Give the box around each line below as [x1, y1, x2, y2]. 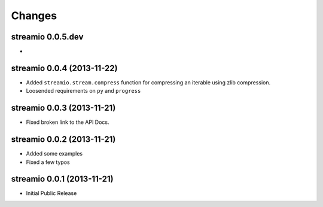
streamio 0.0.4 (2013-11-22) [11, 63, 118, 73]
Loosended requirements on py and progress [26, 87, 141, 95]
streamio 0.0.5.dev [11, 32, 84, 42]
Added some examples [26, 150, 83, 157]
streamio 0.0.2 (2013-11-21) [11, 135, 116, 145]
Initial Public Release [26, 190, 77, 197]
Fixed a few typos [26, 159, 70, 166]
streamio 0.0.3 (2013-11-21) [11, 103, 116, 113]
